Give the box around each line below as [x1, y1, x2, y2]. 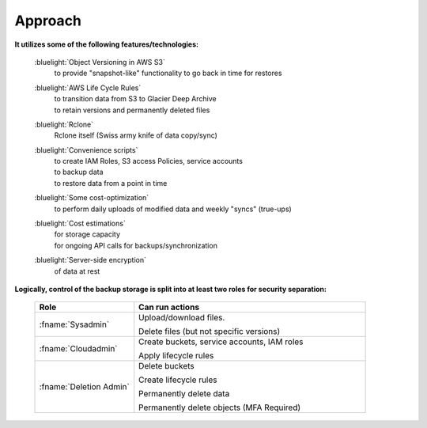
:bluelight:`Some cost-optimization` [34, 193, 149, 203]
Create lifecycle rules [138, 374, 217, 385]
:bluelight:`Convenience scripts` [34, 145, 138, 154]
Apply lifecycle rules [138, 350, 214, 362]
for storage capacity [54, 229, 121, 239]
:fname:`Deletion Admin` [39, 381, 130, 392]
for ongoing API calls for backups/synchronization [54, 241, 217, 250]
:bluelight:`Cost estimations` [34, 218, 126, 229]
